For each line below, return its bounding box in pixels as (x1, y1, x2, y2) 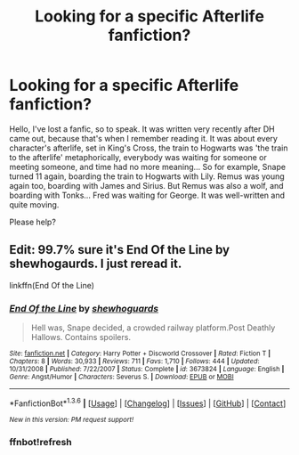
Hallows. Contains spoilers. (30, 332, 132, 343)
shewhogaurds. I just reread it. (9, 256, 182, 272)
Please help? (9, 216, 56, 227)
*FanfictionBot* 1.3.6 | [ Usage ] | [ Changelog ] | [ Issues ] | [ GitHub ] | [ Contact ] (9, 396, 287, 409)
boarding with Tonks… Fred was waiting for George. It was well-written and (9, 190, 286, 200)
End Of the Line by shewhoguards (9, 302, 158, 314)
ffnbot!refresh (9, 435, 73, 448)
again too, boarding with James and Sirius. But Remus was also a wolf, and (9, 180, 284, 191)
